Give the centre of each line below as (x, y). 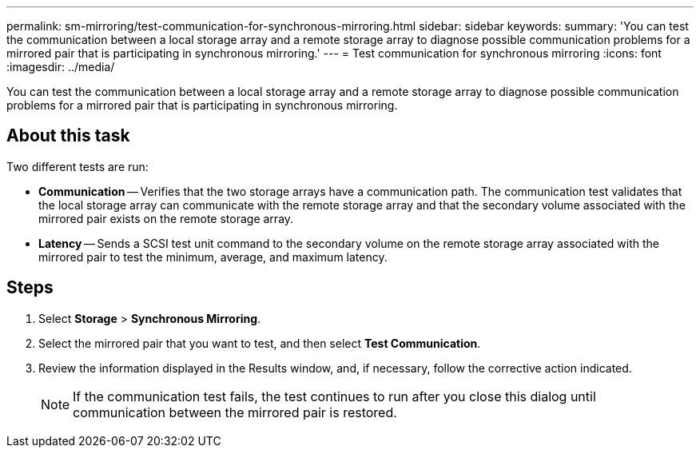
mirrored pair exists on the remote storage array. (166, 218)
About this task (68, 136)
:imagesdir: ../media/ (61, 67)
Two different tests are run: (78, 166)
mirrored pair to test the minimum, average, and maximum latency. (213, 257)
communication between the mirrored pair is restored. (235, 412)
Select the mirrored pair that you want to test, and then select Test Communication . (260, 343)
